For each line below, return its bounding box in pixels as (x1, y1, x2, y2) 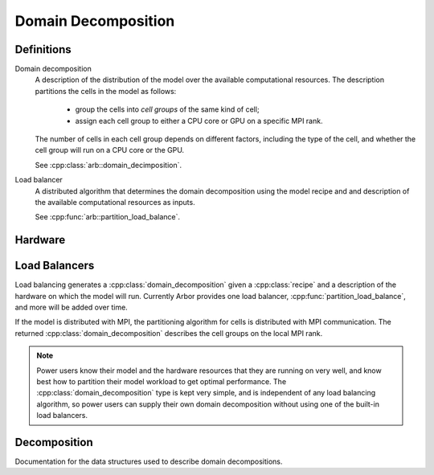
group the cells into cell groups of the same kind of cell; (75, 104, 260, 114)
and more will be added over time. (14, 302, 128, 313)
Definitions (14, 43, 72, 56)
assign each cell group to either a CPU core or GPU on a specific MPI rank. (75, 116, 323, 125)
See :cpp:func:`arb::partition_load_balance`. (35, 212, 181, 222)
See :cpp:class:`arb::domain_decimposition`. (35, 160, 182, 170)
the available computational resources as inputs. (35, 197, 196, 207)
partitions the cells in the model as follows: (35, 86, 177, 96)
